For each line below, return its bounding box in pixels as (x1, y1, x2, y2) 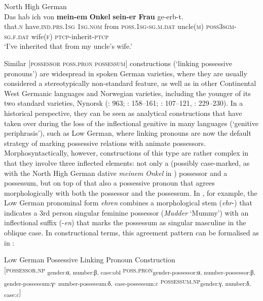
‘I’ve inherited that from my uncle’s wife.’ (4, 41, 132, 51)
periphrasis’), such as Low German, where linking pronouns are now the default (4, 128, 251, 138)
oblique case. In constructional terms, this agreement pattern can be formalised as (4, 227, 259, 238)
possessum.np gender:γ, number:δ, (160, 275, 251, 287)
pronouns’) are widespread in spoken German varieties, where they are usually (4, 68, 247, 78)
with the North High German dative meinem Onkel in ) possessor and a (4, 167, 228, 178)
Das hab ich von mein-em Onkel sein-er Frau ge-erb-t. (4, 11, 183, 21)
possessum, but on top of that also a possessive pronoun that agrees (4, 177, 215, 188)
